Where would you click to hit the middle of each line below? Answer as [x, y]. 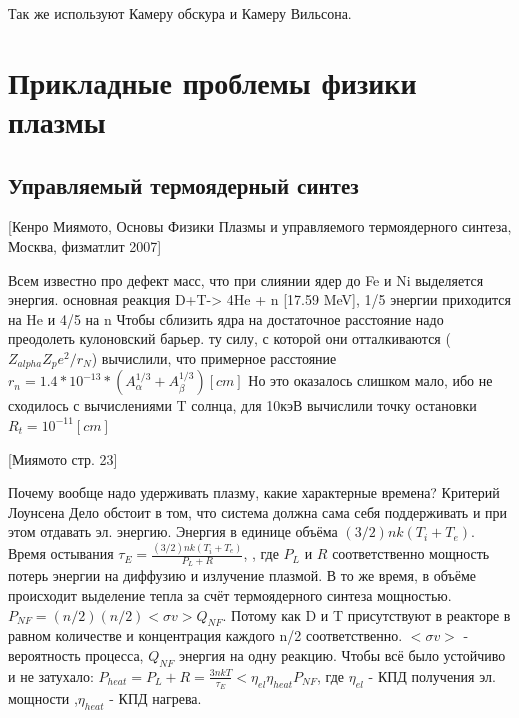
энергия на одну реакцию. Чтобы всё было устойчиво [342, 655]
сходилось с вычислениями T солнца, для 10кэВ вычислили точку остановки [242, 405]
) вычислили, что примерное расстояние [214, 357]
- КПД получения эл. [432, 675]
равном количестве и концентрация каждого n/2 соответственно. [205, 635]
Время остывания [61, 553]
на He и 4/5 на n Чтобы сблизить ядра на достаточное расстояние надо [226, 318]
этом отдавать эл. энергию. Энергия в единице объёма [173, 531]
